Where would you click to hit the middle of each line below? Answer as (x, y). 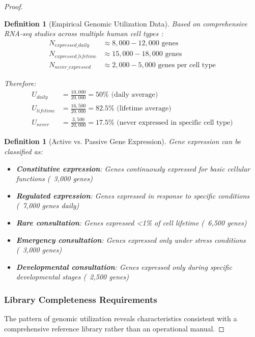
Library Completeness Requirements (81, 299)
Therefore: (20, 83)
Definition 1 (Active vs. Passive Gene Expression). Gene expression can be (123, 141)
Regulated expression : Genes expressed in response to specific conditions (133, 195)
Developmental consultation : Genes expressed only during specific (124, 266)
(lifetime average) (144, 109)
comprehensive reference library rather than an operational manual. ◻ (114, 328)
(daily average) (135, 95)
